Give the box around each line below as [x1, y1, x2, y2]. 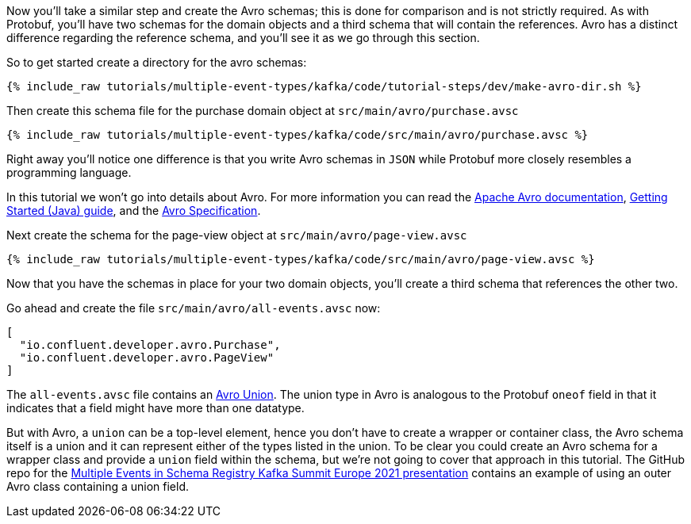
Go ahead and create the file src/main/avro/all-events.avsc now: [6, 301, 381, 315]
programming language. [6, 166, 132, 179]
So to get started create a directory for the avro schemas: [6, 55, 307, 69]
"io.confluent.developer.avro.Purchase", [19, 338, 281, 351]
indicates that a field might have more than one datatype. [6, 401, 305, 415]
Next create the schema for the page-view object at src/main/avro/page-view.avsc [6, 228, 467, 242]
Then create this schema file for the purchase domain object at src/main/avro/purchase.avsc [6, 104, 519, 117]
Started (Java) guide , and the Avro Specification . [6, 204, 261, 217]
